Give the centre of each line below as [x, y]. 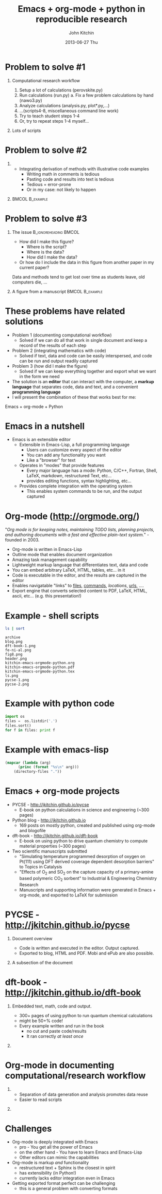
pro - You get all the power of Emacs [56, 1147]
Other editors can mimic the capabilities [59, 1157]
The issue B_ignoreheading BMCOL [46, 232]
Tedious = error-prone [49, 184]
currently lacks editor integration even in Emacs [67, 1178]
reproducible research [81, 19]
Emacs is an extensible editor [41, 440]
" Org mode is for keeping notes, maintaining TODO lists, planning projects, [80, 530]
